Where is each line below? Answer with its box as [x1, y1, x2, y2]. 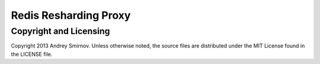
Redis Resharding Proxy [11, 9, 131, 22]
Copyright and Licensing [11, 26, 110, 36]
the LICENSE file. [11, 50, 53, 58]
